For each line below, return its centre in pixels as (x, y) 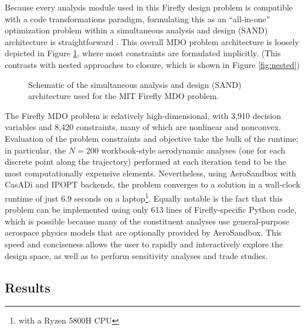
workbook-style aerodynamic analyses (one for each (193, 150)
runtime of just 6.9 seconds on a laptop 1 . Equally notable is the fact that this (144, 197)
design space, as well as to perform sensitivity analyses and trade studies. (136, 255)
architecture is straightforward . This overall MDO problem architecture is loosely (152, 41)
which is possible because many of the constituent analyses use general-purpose (147, 221)
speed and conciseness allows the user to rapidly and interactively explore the (144, 244)
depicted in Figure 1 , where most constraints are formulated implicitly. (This (143, 53)
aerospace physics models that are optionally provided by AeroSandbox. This (143, 232)
